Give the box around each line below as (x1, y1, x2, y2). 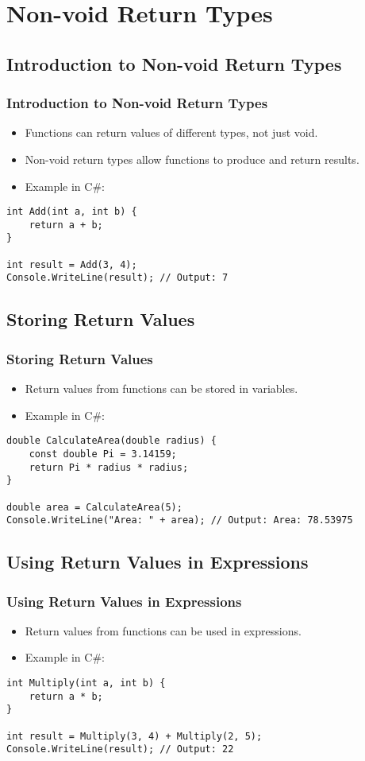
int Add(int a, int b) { (6, 206, 137, 218)
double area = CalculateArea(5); (6, 501, 182, 513)
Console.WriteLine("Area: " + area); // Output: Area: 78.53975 (6, 514, 353, 526)
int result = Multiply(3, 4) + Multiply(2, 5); (6, 730, 263, 742)
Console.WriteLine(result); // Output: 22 (6, 744, 234, 755)
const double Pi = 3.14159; (29, 448, 177, 460)
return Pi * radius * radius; (29, 461, 189, 473)
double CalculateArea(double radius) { (6, 435, 217, 447)
